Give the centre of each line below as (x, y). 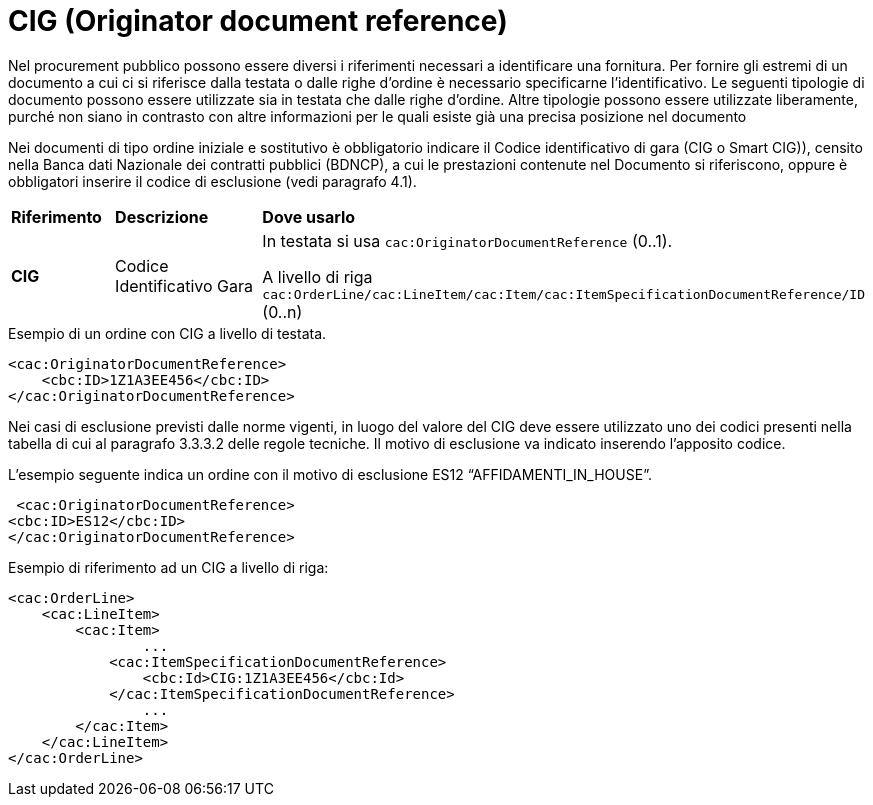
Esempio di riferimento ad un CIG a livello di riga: (168, 567)
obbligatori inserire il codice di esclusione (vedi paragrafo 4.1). (212, 181)
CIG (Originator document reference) (258, 21)
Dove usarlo (309, 216)
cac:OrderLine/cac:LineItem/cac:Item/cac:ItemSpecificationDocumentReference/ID (563, 294)
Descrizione (162, 216)
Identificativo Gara (184, 286)
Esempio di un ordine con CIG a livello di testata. (167, 333)
